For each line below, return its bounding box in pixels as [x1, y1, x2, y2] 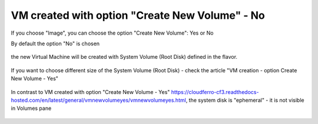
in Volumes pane [11, 105, 52, 112]
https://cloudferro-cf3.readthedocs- [171, 88, 259, 95]
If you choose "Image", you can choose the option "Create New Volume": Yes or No [11, 29, 214, 36]
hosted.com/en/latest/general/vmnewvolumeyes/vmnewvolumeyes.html [11, 96, 187, 103]
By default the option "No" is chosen [11, 40, 100, 47]
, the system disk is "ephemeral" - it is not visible [185, 96, 304, 103]
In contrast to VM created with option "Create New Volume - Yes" [11, 88, 170, 95]
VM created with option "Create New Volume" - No [11, 9, 265, 22]
